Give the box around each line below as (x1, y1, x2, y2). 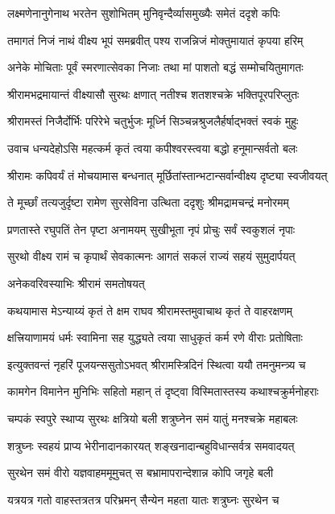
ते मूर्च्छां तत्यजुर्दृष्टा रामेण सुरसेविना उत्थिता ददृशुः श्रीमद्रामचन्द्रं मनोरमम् (7, 194, 289, 211)
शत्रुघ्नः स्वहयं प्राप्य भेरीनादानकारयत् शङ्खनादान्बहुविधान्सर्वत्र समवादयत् (7, 437, 295, 454)
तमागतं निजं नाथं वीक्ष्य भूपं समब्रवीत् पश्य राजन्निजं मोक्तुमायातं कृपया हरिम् (7, 31, 304, 48)
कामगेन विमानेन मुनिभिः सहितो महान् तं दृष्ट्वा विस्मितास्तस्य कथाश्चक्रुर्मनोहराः (7, 383, 319, 400)
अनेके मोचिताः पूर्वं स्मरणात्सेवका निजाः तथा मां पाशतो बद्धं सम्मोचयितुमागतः (7, 59, 304, 76)
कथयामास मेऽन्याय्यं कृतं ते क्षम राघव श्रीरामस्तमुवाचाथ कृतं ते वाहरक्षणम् (7, 302, 292, 319)
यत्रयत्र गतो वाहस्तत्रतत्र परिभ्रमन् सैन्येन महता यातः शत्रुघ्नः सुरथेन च (7, 491, 279, 508)
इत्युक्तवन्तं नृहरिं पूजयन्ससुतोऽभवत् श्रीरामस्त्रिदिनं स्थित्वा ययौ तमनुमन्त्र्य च (7, 356, 306, 372)
